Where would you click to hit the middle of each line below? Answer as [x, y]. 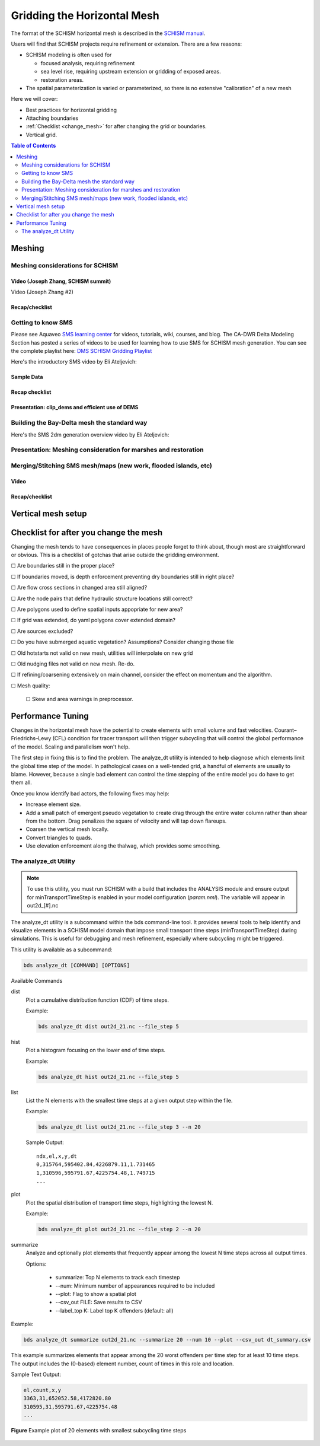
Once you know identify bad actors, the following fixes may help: [90, 793]
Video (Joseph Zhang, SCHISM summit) [61, 281]
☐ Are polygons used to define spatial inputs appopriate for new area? [97, 609]
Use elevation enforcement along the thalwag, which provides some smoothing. [123, 846]
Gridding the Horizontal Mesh [85, 15]
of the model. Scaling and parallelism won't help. [71, 747]
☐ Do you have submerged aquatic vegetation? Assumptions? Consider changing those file [122, 642]
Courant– [285, 730]
